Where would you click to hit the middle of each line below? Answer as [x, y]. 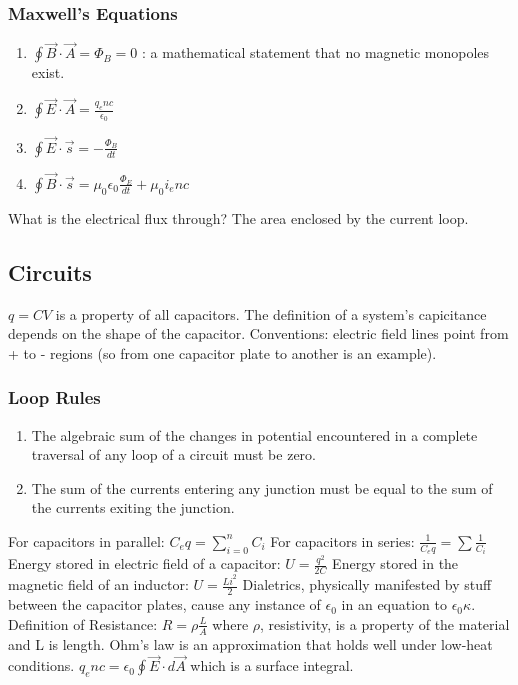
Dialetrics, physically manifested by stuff [367, 584]
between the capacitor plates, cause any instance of [164, 604]
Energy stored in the [395, 563]
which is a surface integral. [272, 665]
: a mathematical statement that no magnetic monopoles [316, 52]
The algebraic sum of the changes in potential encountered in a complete [254, 434]
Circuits [50, 271]
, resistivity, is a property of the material [385, 623]
